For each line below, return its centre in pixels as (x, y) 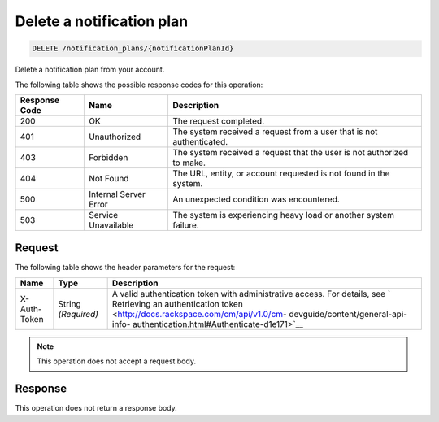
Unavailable (111, 225)
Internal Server (117, 194)
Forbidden (108, 157)
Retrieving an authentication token (177, 303)
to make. (189, 163)
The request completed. (218, 120)
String (70, 303)
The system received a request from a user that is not (275, 132)
